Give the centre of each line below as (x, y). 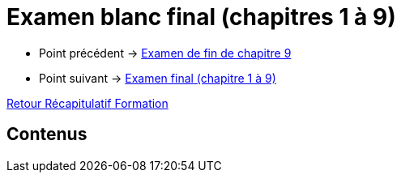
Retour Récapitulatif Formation (87, 103)
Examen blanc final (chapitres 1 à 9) (201, 17)
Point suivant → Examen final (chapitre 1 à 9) (158, 78)
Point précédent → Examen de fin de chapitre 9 (165, 53)
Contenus (47, 134)
